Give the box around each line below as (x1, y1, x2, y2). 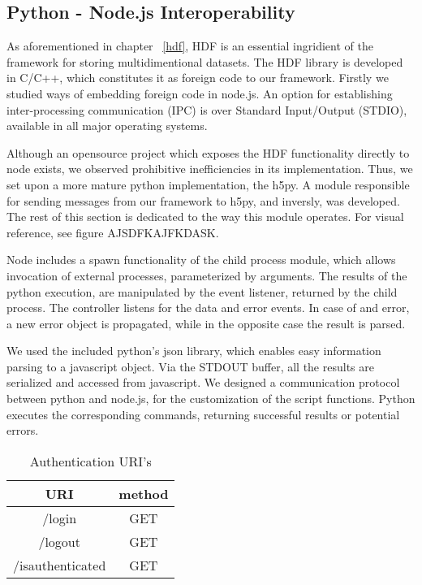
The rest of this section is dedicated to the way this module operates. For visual (6, 208, 404, 225)
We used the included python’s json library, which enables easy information (6, 342, 381, 359)
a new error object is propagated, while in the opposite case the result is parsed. (6, 314, 406, 331)
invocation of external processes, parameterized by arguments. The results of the (6, 266, 407, 284)
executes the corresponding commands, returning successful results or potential (6, 405, 400, 422)
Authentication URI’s (29, 451, 152, 470)
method (118, 483, 169, 503)
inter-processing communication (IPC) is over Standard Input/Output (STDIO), (6, 101, 407, 118)
